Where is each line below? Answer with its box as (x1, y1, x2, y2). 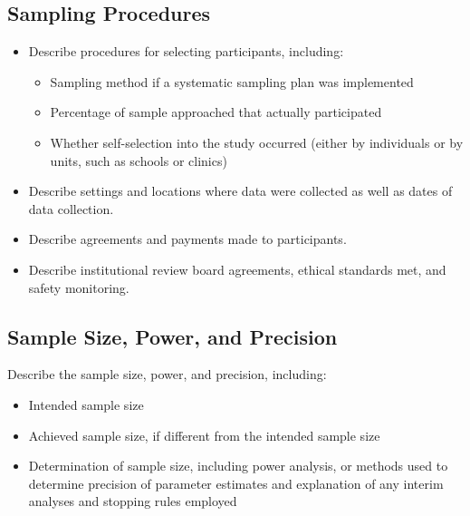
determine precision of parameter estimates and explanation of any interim (28, 473, 444, 492)
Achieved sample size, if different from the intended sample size (28, 425, 380, 444)
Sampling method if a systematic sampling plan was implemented (50, 72, 414, 91)
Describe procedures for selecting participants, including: (28, 42, 344, 61)
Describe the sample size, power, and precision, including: (7, 365, 327, 384)
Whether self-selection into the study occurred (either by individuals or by (50, 132, 464, 151)
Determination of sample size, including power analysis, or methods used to (28, 456, 448, 475)
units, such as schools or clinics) (50, 151, 227, 170)
